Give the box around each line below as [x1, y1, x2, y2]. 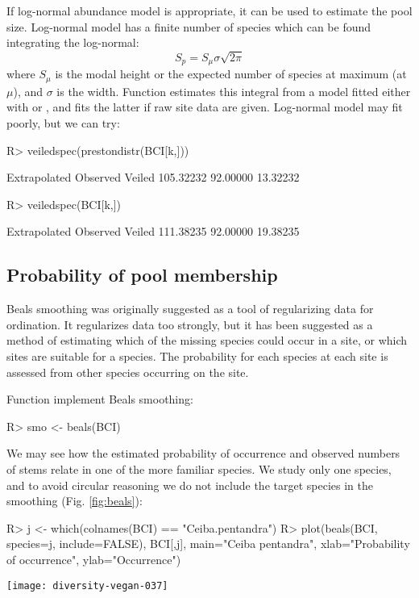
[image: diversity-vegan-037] [6, 579, 168, 592]
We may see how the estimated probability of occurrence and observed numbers [6, 445, 400, 462]
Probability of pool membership [6, 262, 278, 287]
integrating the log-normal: [6, 34, 139, 51]
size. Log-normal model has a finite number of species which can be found [6, 18, 371, 35]
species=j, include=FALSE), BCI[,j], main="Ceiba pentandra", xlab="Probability [6, 535, 410, 552]
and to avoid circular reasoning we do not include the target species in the [6, 476, 373, 493]
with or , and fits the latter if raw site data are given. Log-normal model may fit [6, 98, 403, 115]
